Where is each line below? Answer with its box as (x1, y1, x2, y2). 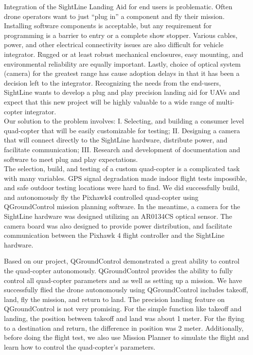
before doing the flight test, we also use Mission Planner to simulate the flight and (4, 332, 249, 342)
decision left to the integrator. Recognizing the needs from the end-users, (4, 77, 221, 88)
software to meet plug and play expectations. (4, 154, 138, 164)
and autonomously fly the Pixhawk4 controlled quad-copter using (4, 192, 199, 202)
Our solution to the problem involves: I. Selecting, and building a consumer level (4, 116, 244, 126)
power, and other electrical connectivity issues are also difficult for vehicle (4, 39, 224, 50)
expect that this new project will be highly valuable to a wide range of (4, 96, 214, 106)
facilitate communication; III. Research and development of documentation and (4, 144, 240, 154)
